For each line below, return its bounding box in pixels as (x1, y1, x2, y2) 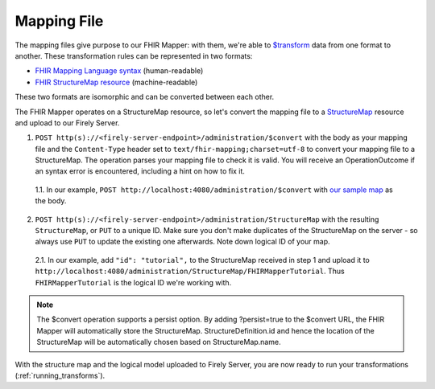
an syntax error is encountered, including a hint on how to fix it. (35, 166, 246, 176)
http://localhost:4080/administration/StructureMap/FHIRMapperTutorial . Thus (35, 266, 346, 276)
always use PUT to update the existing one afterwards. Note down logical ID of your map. (35, 237, 330, 247)
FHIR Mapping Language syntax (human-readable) (35, 66, 204, 76)
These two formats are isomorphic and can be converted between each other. (14, 92, 275, 102)
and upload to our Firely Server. (14, 117, 120, 128)
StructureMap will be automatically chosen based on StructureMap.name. (36, 338, 281, 347)
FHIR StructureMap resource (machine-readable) (35, 77, 198, 87)
